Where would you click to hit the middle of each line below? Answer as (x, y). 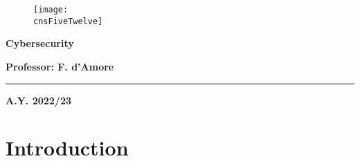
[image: (51, 10)
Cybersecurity (40, 43)
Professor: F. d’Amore (60, 66)
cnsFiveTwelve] (68, 21)
